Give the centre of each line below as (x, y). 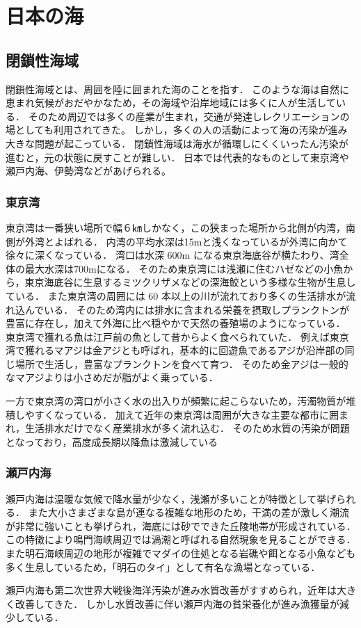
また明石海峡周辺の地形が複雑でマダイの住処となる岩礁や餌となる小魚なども (181, 553)
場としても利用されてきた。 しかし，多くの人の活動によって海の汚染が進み (177, 130)
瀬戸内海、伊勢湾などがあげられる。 (88, 171)
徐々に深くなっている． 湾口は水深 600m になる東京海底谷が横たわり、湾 (173, 255)
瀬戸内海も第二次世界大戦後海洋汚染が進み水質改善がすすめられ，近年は (171, 590)
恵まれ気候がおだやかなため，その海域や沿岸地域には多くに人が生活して (171, 103)
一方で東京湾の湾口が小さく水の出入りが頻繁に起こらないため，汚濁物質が (176, 401)
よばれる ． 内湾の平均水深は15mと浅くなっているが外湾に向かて (201, 241)
